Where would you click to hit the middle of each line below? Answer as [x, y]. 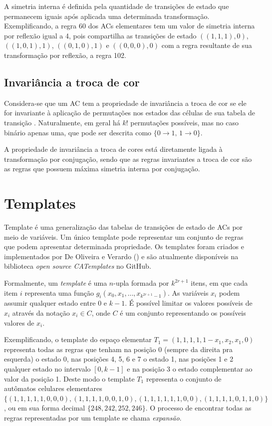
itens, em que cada [219, 283]
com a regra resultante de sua [207, 45]
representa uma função [59, 292]
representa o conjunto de [184, 378]
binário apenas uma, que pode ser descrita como [78, 132]
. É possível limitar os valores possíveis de [189, 303]
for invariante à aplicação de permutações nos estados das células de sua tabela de [130, 113]
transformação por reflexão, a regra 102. [65, 55]
